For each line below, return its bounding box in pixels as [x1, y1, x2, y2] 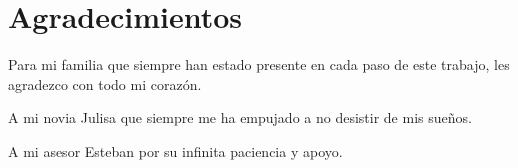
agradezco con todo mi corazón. [8, 73, 202, 94]
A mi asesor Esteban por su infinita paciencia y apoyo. [8, 140, 343, 161]
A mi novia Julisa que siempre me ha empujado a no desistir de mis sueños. [8, 107, 472, 128]
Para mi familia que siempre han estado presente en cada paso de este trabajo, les [8, 54, 510, 75]
